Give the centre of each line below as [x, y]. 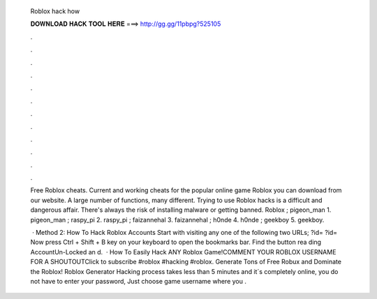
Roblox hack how [55, 11]
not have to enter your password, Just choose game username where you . [139, 281]
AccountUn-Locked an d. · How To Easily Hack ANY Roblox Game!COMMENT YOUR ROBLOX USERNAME [183, 252]
